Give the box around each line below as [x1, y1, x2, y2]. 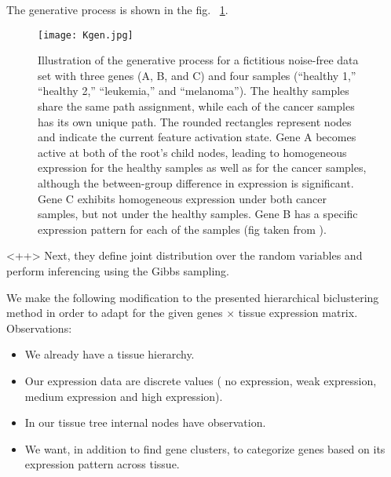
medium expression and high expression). [24, 388, 223, 404]
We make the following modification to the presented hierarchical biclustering [6, 289, 379, 305]
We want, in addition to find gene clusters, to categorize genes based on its [24, 440, 386, 457]
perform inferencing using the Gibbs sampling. [6, 262, 229, 279]
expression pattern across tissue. [24, 456, 180, 472]
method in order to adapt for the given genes [6, 304, 223, 321]
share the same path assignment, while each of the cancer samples [38, 98, 355, 115]
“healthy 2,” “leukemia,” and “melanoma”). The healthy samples [38, 82, 349, 99]
